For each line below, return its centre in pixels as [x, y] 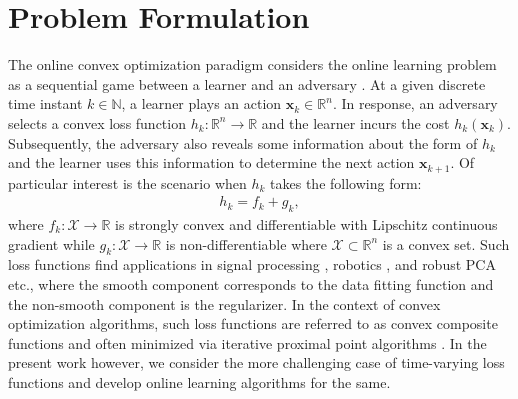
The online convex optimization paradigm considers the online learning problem [252, 64]
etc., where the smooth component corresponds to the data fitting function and [251, 283]
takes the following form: [346, 182]
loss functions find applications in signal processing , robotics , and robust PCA [252, 264]
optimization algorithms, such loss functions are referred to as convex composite [253, 323]
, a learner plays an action [201, 103]
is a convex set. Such [446, 243]
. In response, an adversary [415, 103]
